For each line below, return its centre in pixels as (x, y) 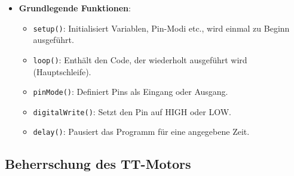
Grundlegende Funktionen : (75, 8)
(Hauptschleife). (62, 71)
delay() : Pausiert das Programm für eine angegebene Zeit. (141, 132)
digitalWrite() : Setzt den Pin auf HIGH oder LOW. (132, 111)
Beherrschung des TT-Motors (98, 164)
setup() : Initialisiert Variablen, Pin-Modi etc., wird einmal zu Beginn (161, 28)
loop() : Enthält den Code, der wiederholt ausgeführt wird (140, 59)
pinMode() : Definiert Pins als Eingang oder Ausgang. (131, 92)
